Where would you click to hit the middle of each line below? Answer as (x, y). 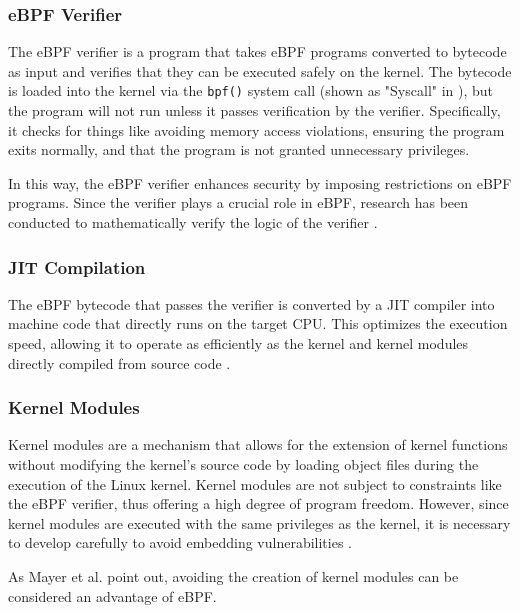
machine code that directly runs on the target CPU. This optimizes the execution (258, 323)
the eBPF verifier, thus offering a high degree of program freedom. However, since (258, 503)
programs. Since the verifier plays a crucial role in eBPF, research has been (238, 202)
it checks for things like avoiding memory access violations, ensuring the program (256, 129)
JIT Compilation (77, 266)
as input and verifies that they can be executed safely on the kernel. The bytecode (260, 70)
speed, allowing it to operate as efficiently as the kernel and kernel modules (238, 343)
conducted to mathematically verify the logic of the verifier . (193, 222)
